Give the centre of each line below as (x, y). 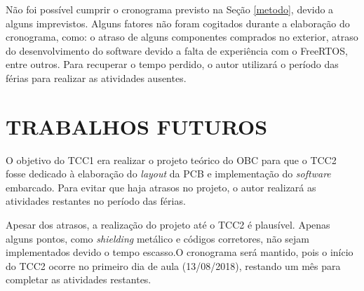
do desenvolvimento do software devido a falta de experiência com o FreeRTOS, (177, 50)
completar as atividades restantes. (79, 279)
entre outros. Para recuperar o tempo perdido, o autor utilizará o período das (172, 64)
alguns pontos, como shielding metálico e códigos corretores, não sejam (157, 238)
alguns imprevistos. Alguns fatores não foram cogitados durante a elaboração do (178, 23)
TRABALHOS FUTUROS (137, 126)
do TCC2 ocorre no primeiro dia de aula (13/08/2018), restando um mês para (173, 265)
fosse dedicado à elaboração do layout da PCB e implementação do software (168, 174)
